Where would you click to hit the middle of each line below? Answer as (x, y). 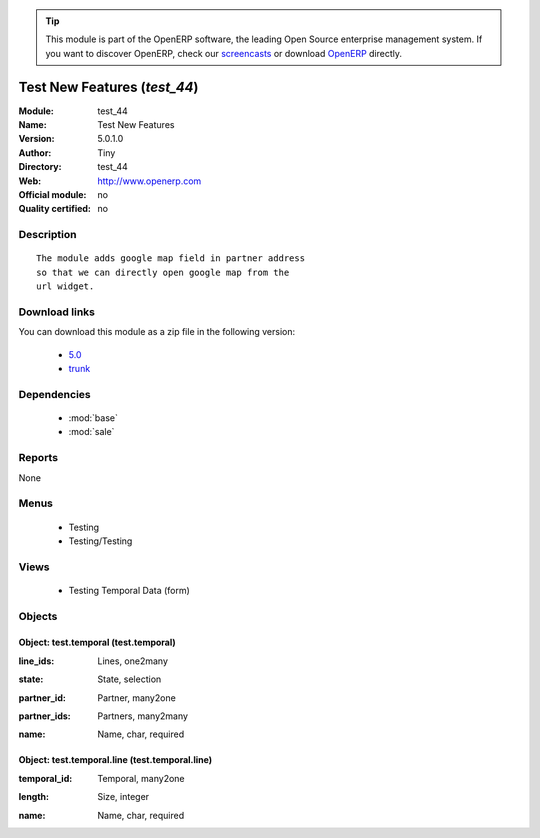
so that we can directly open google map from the (163, 272)
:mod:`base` (93, 418)
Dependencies (55, 394)
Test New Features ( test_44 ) (108, 86)
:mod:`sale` (91, 432)
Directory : (40, 167)
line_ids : (36, 661)
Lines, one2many (133, 661)
